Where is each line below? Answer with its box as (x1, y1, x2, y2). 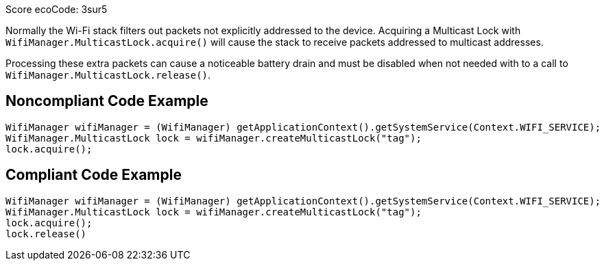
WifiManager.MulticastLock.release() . (5, 69, 211, 81)
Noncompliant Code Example (5, 92, 208, 110)
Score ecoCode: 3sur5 (5, 3, 108, 15)
